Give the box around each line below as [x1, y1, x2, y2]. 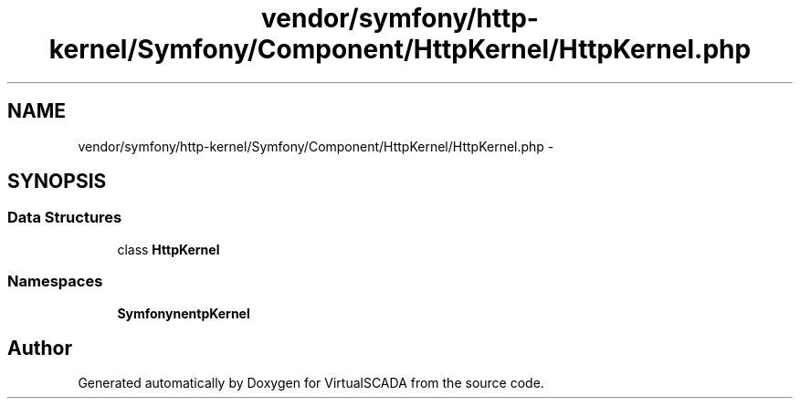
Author [7, 336, 72, 359]
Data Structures [7, 208, 122, 227]
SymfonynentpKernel [117, 305, 250, 321]
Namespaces [7, 272, 103, 291]
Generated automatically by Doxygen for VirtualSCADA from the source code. [78, 375, 544, 391]
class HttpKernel [117, 241, 220, 257]
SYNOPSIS [7, 170, 107, 193]
